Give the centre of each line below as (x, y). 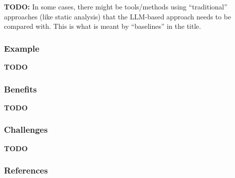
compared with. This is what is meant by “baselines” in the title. (103, 26)
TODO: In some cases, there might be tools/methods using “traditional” (116, 6)
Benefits (21, 89)
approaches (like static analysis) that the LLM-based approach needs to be (117, 16)
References (26, 170)
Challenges (26, 130)
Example (22, 48)
